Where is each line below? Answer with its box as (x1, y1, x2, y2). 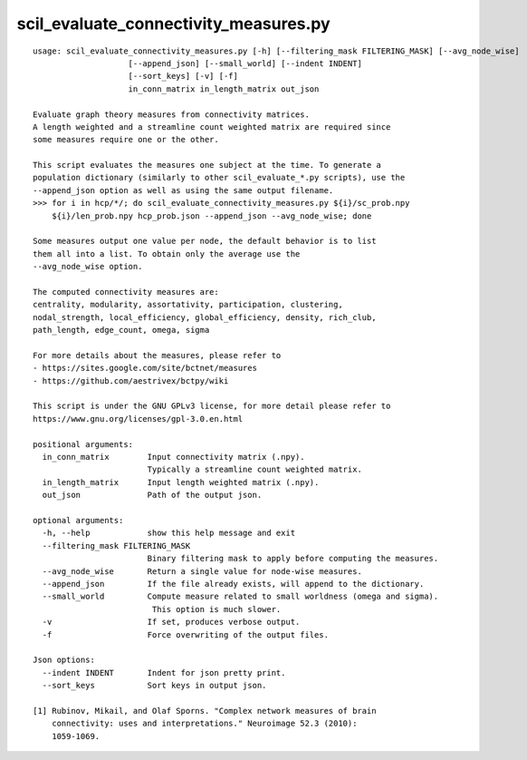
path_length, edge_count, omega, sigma (33, 325, 210, 336)
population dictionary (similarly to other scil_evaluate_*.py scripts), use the (33, 172, 406, 183)
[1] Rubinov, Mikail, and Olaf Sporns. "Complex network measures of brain (33, 706, 377, 716)
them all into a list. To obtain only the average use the (33, 248, 301, 258)
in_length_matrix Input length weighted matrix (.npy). (42, 477, 320, 487)
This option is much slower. (151, 604, 282, 614)
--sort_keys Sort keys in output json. (42, 680, 267, 691)
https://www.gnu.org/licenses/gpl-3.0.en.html (33, 414, 244, 424)
